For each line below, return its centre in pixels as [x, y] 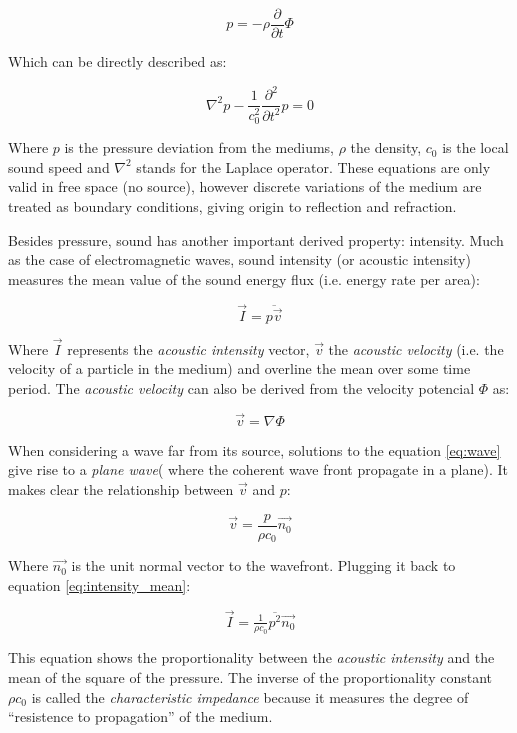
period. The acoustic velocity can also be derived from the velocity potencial [241, 388]
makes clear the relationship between [121, 489]
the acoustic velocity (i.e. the [416, 348]
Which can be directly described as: [117, 61]
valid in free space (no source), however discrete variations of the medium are [245, 186]
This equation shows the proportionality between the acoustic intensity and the [251, 657]
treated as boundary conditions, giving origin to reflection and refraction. [232, 206]
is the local [475, 147]
